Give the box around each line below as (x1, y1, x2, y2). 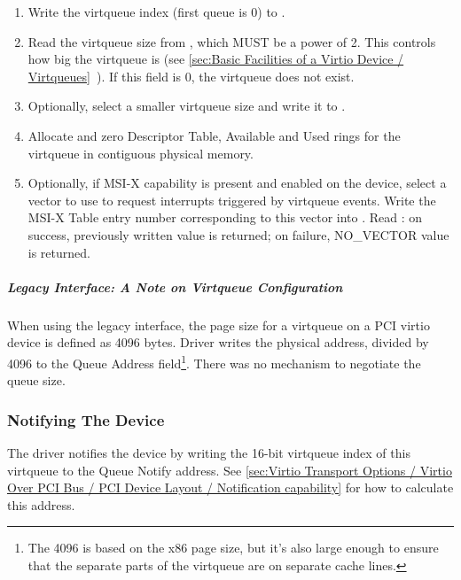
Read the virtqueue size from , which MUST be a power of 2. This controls (27, 32, 436, 50)
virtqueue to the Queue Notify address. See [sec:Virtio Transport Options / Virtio (7, 460, 452, 479)
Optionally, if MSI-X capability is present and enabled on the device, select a (27, 174, 447, 192)
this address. (7, 495, 75, 514)
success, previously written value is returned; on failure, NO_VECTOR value (27, 225, 449, 244)
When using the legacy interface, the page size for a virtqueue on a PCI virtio (7, 315, 430, 334)
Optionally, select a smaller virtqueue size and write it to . (27, 97, 346, 115)
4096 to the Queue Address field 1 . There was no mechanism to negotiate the (7, 351, 421, 372)
